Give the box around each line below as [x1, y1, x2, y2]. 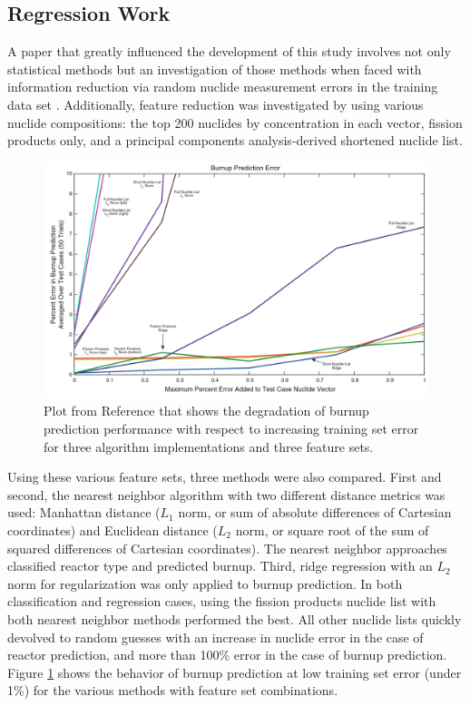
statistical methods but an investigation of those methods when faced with [7, 59, 422, 78]
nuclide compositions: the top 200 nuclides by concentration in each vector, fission [7, 113, 463, 132]
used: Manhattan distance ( [7, 503, 161, 522]
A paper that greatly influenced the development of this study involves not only [7, 42, 451, 61]
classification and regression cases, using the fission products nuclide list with [7, 592, 436, 611]
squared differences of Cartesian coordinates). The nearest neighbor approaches [7, 538, 447, 557]
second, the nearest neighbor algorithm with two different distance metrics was [7, 485, 446, 504]
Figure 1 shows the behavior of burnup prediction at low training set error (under [7, 662, 462, 681]
